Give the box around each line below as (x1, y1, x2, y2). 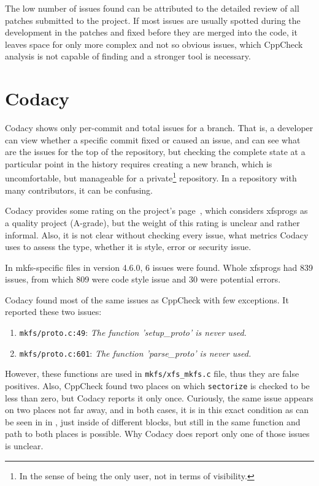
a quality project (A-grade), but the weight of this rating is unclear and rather (5, 216, 300, 229)
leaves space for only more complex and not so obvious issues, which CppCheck (5, 37, 303, 50)
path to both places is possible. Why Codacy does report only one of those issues (5, 427, 310, 440)
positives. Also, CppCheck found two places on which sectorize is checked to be (5, 379, 310, 392)
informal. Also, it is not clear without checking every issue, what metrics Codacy (5, 228, 309, 241)
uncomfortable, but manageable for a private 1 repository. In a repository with (5, 170, 297, 184)
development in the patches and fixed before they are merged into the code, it (5, 26, 298, 39)
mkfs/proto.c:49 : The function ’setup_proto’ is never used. (19, 326, 247, 339)
